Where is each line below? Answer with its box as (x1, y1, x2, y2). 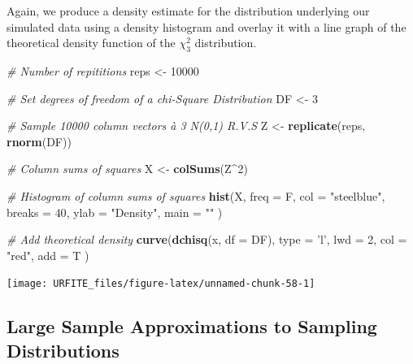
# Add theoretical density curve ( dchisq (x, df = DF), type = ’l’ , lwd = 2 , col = (7, 231, 407, 248)
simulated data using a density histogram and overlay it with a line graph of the (7, 18, 406, 35)
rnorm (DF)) (7, 132, 72, 149)
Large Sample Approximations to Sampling (7, 314, 377, 339)
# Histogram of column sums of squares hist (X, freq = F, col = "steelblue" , (7, 187, 385, 204)
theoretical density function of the (7, 34, 176, 51)
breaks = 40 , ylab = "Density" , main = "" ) (7, 203, 223, 220)
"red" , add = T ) (7, 246, 89, 263)
